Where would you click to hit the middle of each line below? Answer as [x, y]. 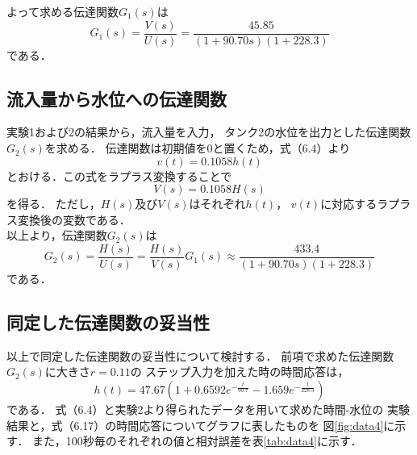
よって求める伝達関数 [63, 11]
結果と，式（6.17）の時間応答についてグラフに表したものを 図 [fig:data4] [195, 425]
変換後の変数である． [74, 219]
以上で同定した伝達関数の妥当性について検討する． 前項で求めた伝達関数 [200, 355]
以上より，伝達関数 [57, 235]
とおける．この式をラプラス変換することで [119, 175]
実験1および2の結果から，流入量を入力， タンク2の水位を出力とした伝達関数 [209, 132]
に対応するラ [354, 204]
